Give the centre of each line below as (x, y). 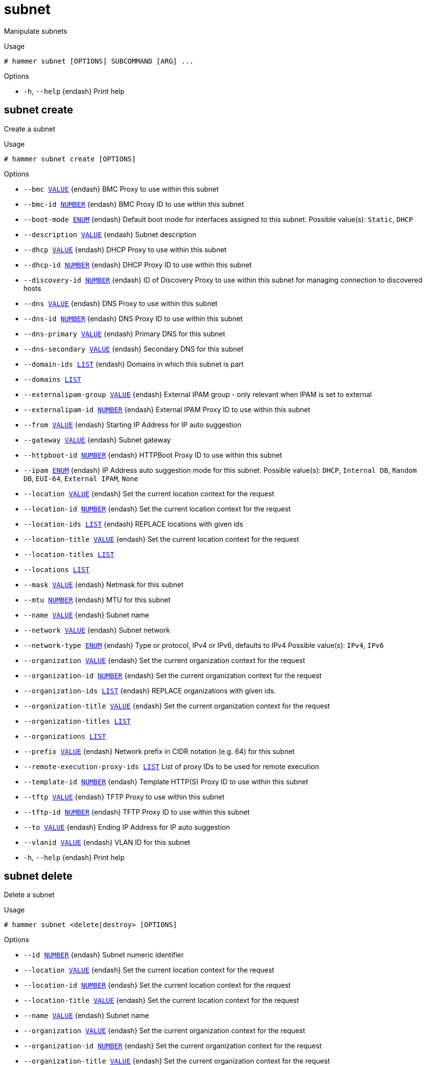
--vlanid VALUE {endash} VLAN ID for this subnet (107, 842)
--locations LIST (56, 569)
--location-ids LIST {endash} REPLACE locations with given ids (134, 524)
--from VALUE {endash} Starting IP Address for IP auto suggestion (133, 424)
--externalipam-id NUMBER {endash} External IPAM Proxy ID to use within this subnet (167, 409)
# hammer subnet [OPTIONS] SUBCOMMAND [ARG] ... (99, 61)
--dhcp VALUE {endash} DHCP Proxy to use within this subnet (125, 249)
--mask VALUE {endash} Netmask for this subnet (103, 584)
